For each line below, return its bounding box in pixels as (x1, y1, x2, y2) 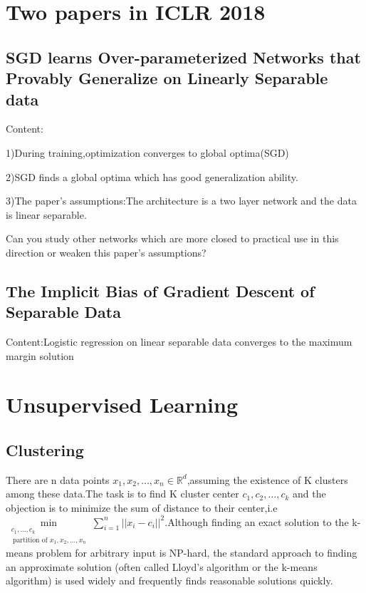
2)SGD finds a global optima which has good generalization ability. (6, 169, 298, 184)
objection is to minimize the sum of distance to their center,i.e (6, 500, 278, 515)
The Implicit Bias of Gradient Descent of (6, 279, 315, 301)
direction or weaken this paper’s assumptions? (6, 244, 206, 259)
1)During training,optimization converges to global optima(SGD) (6, 145, 289, 160)
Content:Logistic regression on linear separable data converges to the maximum (6, 334, 352, 349)
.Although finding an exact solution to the (164, 514, 349, 529)
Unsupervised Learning (6, 390, 238, 419)
